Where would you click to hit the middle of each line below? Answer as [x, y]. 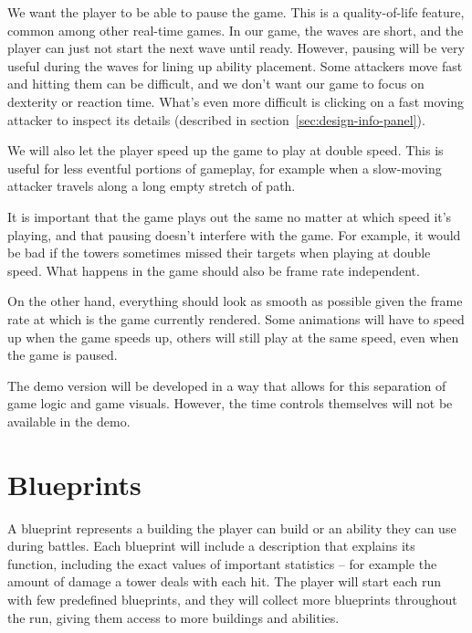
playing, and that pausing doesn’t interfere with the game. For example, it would [234, 234]
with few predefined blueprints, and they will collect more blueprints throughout [232, 599]
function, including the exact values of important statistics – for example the [222, 563]
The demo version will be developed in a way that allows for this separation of [227, 385]
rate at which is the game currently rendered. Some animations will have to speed [236, 318]
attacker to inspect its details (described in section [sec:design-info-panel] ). [216, 119]
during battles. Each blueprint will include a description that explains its [211, 546]
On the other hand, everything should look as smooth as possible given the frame [235, 301]
